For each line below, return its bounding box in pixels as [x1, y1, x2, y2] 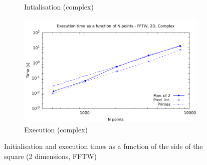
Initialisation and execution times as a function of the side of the [4, 141, 203, 151]
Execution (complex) [24, 124, 88, 134]
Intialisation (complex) [24, 2, 94, 12]
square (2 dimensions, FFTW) [4, 150, 97, 161]
